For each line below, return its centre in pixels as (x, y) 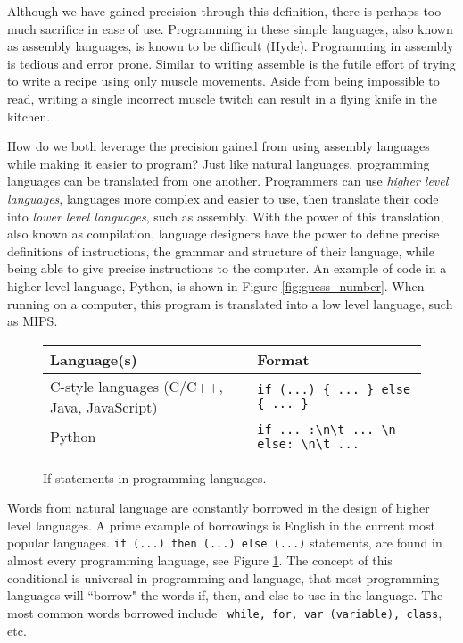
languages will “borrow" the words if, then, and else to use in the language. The (225, 595)
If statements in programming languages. (155, 477)
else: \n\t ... (308, 443)
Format (283, 359)
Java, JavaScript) (104, 406)
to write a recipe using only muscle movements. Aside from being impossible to (223, 81)
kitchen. (29, 116)
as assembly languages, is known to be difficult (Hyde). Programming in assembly (231, 46)
